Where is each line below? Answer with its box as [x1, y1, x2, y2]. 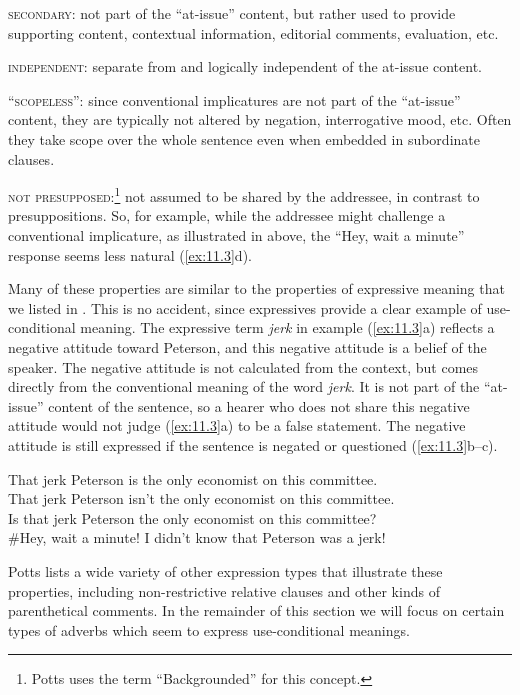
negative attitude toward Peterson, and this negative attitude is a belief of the [8, 336, 487, 357]
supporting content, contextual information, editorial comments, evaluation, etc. [8, 22, 499, 43]
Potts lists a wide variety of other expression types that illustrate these [8, 560, 443, 581]
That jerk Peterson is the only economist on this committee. [8, 468, 378, 489]
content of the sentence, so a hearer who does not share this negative [48, 395, 470, 416]
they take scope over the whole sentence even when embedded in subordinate [8, 128, 480, 149]
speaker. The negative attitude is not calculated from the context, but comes [8, 356, 479, 377]
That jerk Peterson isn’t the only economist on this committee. [8, 488, 395, 509]
